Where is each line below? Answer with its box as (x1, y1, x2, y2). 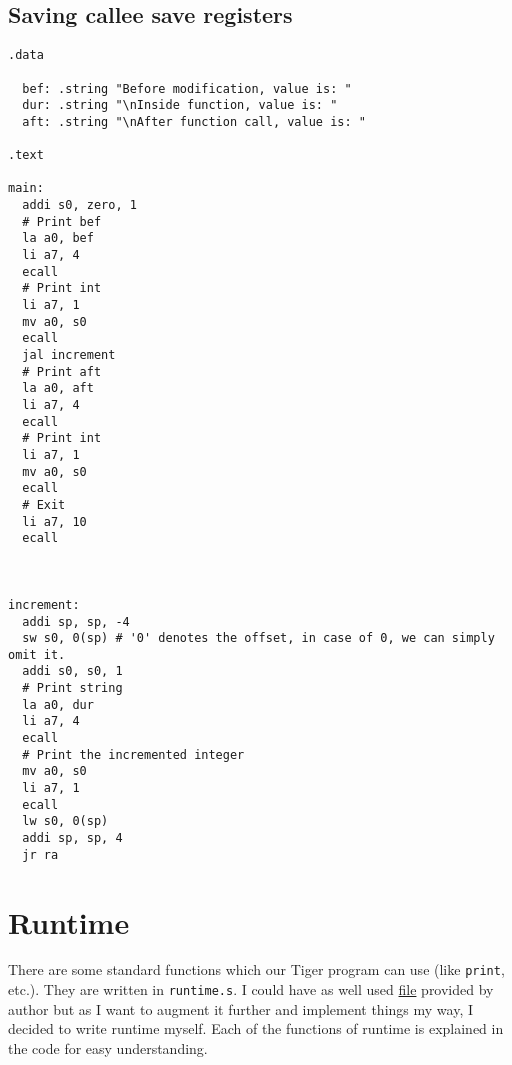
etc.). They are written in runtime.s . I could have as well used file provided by (8, 979, 494, 1000)
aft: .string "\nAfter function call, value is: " (22, 114, 366, 129)
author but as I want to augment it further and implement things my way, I (8, 998, 473, 1019)
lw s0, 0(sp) (22, 814, 109, 829)
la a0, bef (22, 231, 94, 246)
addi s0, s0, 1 (22, 664, 123, 679)
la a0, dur (22, 697, 94, 712)
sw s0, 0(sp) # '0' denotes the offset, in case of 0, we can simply (22, 631, 495, 646)
